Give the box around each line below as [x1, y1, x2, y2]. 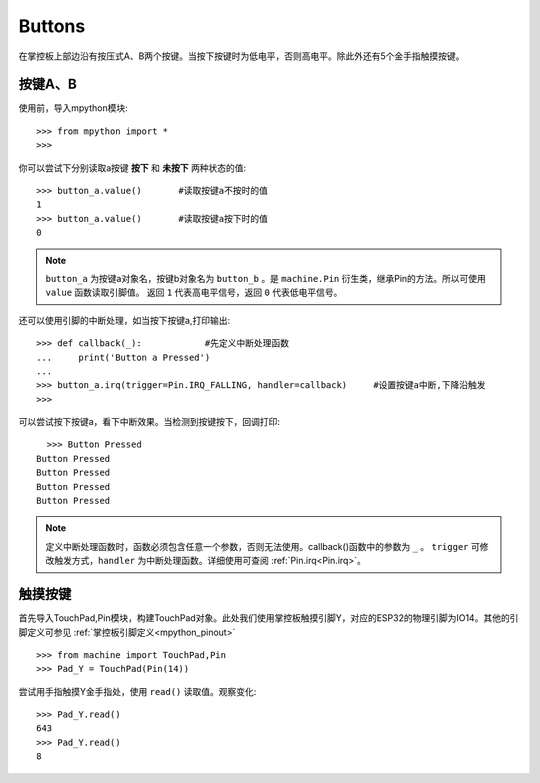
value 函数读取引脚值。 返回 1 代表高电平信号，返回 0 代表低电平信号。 [45, 286, 343, 299]
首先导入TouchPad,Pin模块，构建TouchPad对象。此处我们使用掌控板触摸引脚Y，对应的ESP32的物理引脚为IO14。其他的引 [18, 612, 519, 624]
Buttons [18, 15, 86, 37]
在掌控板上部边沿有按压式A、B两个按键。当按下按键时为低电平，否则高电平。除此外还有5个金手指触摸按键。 [18, 50, 465, 62]
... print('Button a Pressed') [36, 351, 211, 363]
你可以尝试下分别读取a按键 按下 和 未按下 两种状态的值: [18, 161, 247, 174]
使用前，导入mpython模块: [18, 102, 129, 114]
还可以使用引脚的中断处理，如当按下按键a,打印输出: [18, 314, 230, 326]
